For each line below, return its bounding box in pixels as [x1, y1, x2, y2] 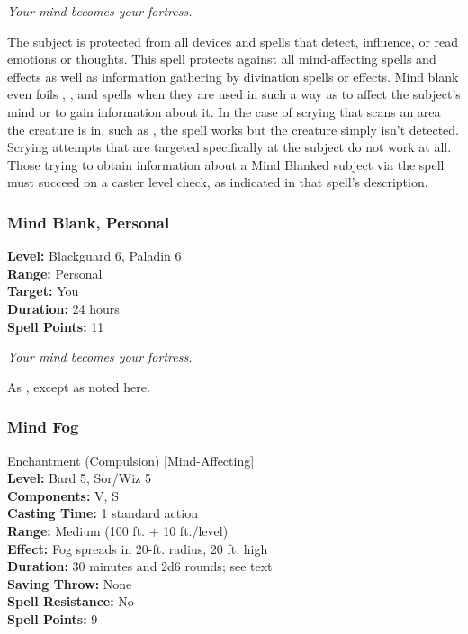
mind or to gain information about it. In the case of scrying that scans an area [7, 102, 441, 121]
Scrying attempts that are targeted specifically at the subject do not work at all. [7, 138, 452, 156]
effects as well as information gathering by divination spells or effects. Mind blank [7, 67, 459, 85]
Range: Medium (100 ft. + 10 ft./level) [7, 521, 229, 540]
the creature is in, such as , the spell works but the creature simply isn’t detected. [7, 120, 459, 138]
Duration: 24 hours [7, 299, 120, 317]
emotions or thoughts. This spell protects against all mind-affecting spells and [7, 49, 436, 68]
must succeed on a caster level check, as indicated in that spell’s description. [7, 173, 428, 192]
